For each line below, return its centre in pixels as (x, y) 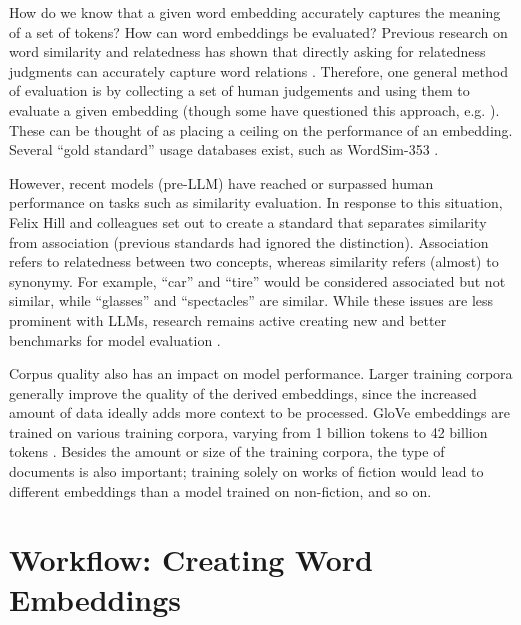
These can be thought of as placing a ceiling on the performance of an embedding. (261, 129)
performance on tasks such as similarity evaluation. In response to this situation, (256, 202)
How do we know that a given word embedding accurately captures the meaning (255, 12)
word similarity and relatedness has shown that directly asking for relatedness (247, 51)
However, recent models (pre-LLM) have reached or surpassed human (221, 182)
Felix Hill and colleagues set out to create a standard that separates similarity (248, 221)
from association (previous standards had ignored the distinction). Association (249, 241)
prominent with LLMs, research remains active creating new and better (228, 319)
